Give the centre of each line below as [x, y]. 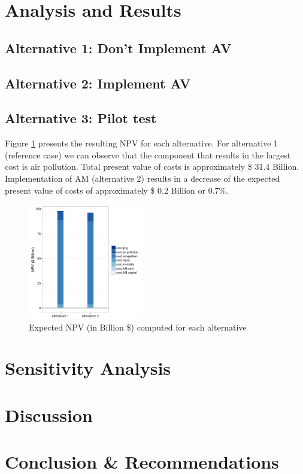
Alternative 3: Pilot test [81, 118]
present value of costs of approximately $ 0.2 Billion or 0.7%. [117, 190]
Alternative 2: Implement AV [98, 83]
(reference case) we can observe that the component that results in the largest [148, 155]
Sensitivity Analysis [88, 368]
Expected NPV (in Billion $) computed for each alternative [138, 327]
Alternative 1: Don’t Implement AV [118, 48]
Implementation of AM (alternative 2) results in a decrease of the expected [143, 178]
